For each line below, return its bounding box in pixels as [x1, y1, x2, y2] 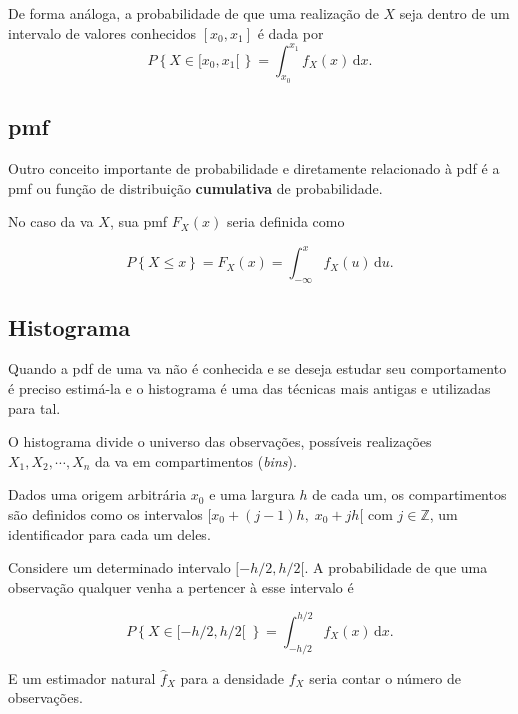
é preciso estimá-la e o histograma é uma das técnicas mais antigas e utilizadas [8, 377, 491, 398]
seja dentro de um [399, 3, 510, 23]
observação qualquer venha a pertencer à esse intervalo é [8, 576, 354, 597]
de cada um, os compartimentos [312, 484, 507, 505]
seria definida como [226, 211, 345, 232]
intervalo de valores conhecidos [8, 22, 197, 43]
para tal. [8, 397, 61, 418]
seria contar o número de [309, 667, 462, 688]
